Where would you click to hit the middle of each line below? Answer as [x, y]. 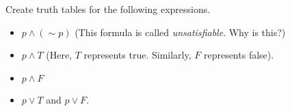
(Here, [59, 55]
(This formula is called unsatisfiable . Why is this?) [180, 32]
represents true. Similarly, [137, 55]
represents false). [239, 55]
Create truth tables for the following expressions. [108, 9]
